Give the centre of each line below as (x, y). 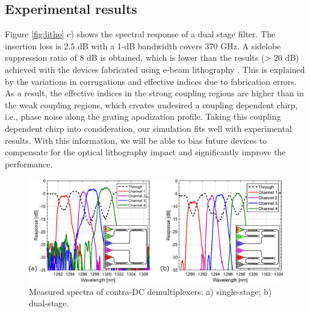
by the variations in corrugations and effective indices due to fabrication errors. (151, 81)
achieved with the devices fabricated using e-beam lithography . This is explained (155, 69)
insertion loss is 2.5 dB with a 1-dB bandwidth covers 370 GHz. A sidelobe (143, 45)
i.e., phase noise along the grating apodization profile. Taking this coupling (143, 116)
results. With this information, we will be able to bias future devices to (136, 140)
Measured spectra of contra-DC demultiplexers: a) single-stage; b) (150, 291)
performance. (29, 163)
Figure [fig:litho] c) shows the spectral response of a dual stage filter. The (140, 34)
